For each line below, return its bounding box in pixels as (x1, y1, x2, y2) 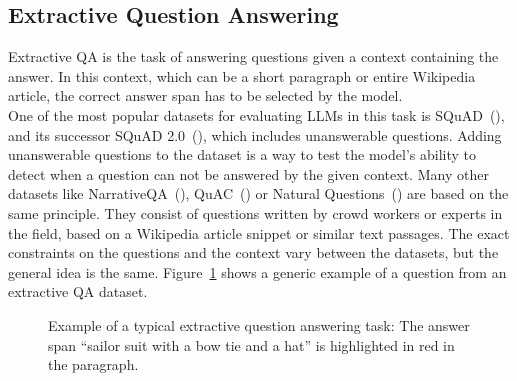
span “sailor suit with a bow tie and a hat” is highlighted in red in (48, 334, 455, 355)
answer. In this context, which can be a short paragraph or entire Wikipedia (8, 65, 476, 86)
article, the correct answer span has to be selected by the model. (8, 85, 403, 106)
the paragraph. (48, 354, 139, 375)
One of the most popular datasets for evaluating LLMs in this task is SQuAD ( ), (8, 104, 505, 125)
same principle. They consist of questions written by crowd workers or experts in (8, 202, 503, 223)
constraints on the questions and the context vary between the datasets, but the (8, 242, 499, 263)
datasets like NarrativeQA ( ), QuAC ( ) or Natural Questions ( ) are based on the (8, 183, 509, 204)
